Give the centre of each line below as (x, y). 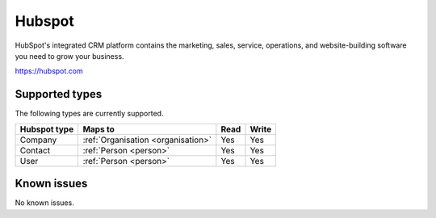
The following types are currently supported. (89, 114)
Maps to (99, 129)
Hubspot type (47, 129)
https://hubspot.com (49, 71)
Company (38, 140)
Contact (35, 150)
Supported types (59, 94)
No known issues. (44, 203)
